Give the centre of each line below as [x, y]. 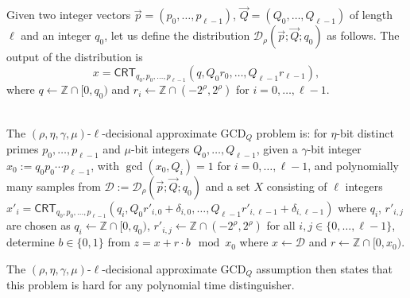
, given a [277, 149]
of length [371, 15]
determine [31, 242]
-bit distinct [365, 132]
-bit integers [160, 149]
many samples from [54, 186]
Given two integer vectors [69, 15]
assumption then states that [325, 268]
